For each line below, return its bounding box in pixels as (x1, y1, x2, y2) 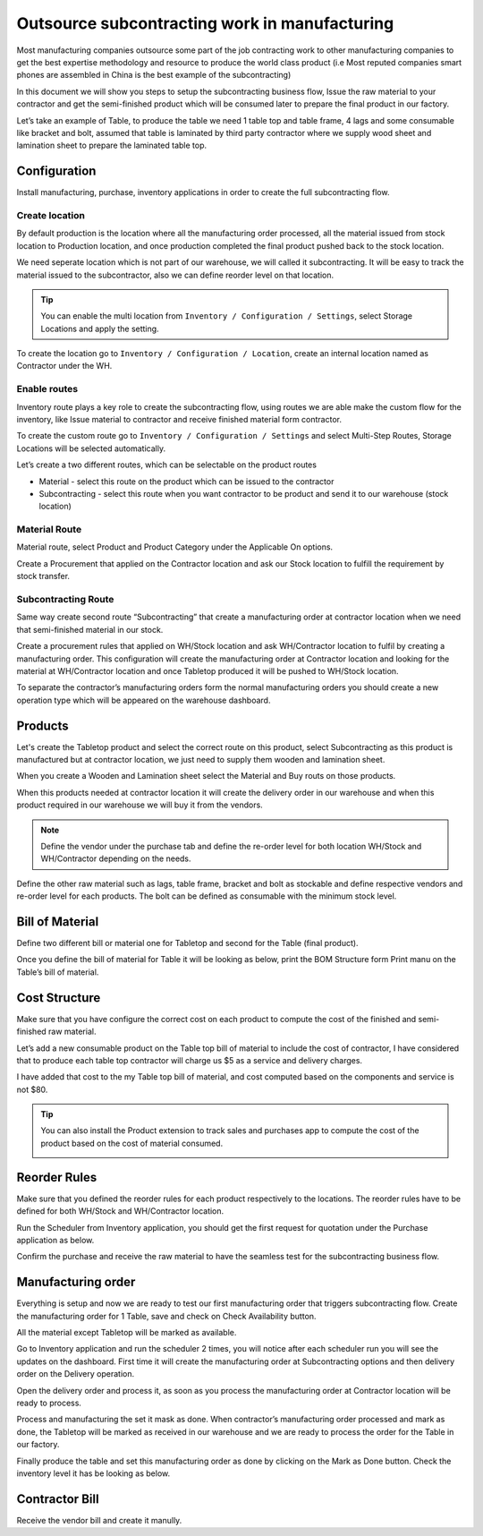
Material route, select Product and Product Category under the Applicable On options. (16, 542, 334, 552)
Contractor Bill (16, 1491, 99, 1506)
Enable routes (16, 383, 79, 396)
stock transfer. (16, 571, 71, 582)
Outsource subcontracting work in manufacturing (16, 13, 394, 33)
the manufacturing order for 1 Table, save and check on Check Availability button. (16, 1310, 317, 1321)
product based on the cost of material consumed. (40, 1138, 224, 1148)
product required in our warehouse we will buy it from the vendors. (16, 799, 263, 810)
